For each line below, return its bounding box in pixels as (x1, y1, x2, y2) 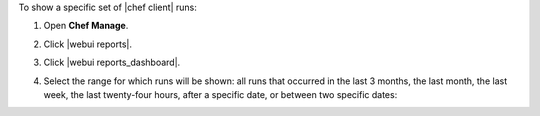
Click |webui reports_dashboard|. (43, 56, 181, 69)
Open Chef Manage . (43, 20, 129, 32)
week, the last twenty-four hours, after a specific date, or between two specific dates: (43, 88, 398, 100)
